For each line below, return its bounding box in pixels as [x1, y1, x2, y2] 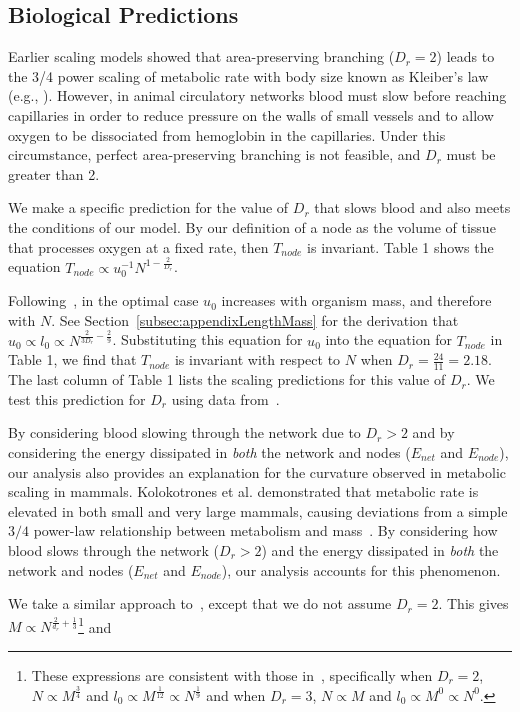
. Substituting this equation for [112, 329, 303, 350]
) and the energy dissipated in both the [261, 540, 499, 560]
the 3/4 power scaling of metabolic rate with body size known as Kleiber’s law [8, 65, 489, 86]
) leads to [436, 46, 495, 67]
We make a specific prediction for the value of [8, 197, 289, 218]
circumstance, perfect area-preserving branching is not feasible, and [8, 144, 421, 165]
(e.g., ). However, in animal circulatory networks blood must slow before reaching [8, 85, 507, 106]
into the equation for [325, 329, 452, 350]
